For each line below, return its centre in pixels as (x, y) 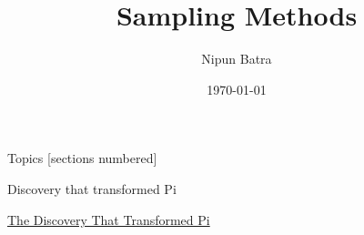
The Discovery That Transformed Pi (109, 219)
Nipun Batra (237, 59)
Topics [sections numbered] (82, 158)
